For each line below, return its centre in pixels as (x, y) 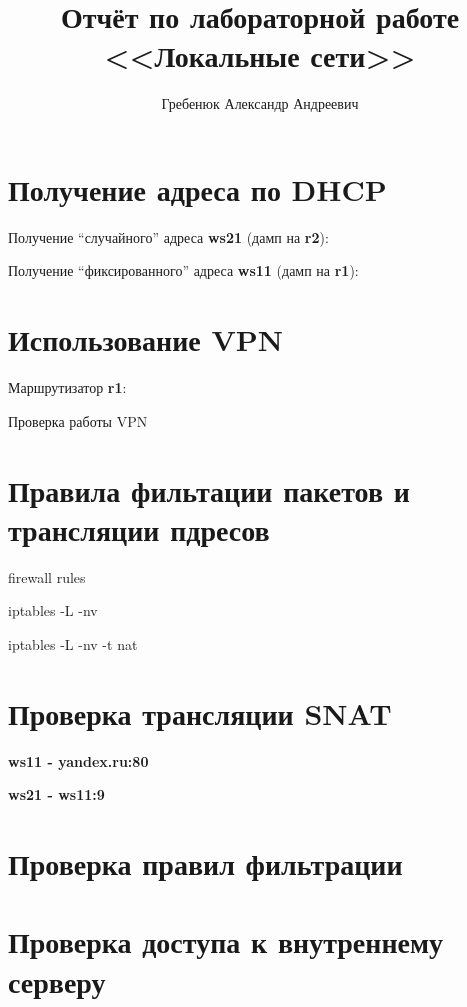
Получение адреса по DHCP (197, 188)
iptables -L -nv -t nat (73, 643)
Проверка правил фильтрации (205, 862)
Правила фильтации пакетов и (209, 489)
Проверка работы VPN (78, 420)
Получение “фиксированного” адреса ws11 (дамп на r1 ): (183, 270)
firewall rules (47, 576)
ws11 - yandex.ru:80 (78, 760)
